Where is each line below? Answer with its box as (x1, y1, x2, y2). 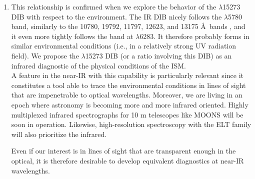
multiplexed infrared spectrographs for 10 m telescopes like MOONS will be (11, 109, 243, 119)
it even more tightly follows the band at (11, 30, 133, 41)
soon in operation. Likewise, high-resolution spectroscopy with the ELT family (11, 119, 251, 129)
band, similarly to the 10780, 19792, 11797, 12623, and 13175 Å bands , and (11, 21, 245, 31)
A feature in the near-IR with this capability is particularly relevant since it (11, 70, 243, 80)
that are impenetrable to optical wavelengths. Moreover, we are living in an (11, 89, 242, 100)
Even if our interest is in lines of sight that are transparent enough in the (11, 145, 236, 156)
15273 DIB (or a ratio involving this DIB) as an (85, 50, 232, 60)
